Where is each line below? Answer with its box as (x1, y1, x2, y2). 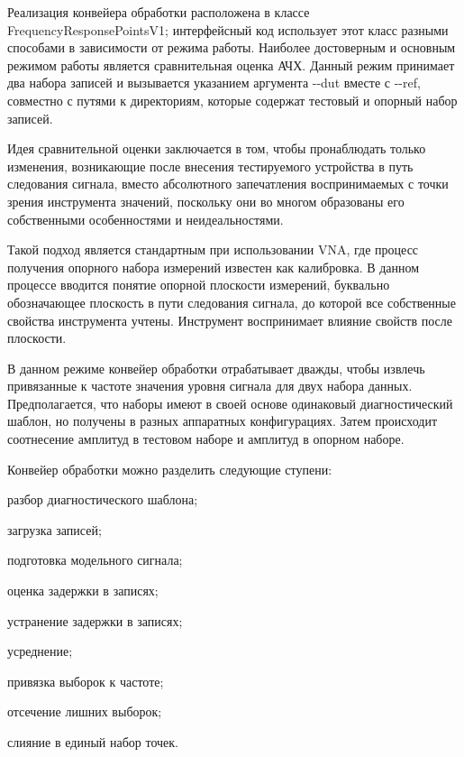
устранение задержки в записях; (7, 611, 183, 630)
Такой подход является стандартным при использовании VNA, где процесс (7, 240, 419, 259)
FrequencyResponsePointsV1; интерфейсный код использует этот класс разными (7, 20, 449, 39)
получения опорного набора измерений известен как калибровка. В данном (7, 257, 420, 276)
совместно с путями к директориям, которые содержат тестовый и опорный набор (7, 90, 458, 109)
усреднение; (7, 642, 73, 660)
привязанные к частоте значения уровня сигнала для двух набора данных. (7, 376, 413, 395)
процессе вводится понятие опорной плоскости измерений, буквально (7, 275, 390, 294)
